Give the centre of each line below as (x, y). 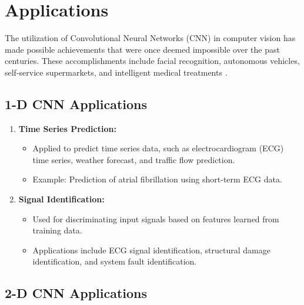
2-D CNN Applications (76, 293)
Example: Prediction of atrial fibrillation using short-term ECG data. (157, 179)
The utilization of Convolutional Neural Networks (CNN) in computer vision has (150, 38)
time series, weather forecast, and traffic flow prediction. (134, 159)
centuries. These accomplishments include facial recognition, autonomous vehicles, (152, 61)
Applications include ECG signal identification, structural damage (151, 250)
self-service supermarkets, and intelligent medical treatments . (116, 72)
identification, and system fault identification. (115, 261)
